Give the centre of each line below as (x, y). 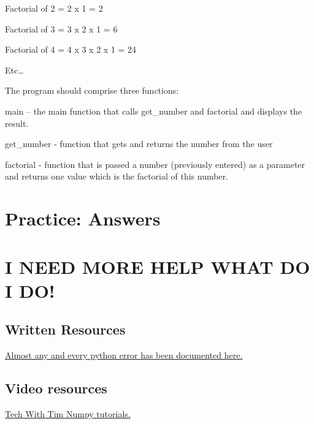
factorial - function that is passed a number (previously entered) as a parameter (155, 164)
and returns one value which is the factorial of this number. (117, 176)
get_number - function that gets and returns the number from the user (139, 144)
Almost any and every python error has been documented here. (124, 355)
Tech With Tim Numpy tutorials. (68, 413)
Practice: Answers (83, 218)
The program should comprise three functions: (92, 90)
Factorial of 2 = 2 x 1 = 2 (54, 8)
